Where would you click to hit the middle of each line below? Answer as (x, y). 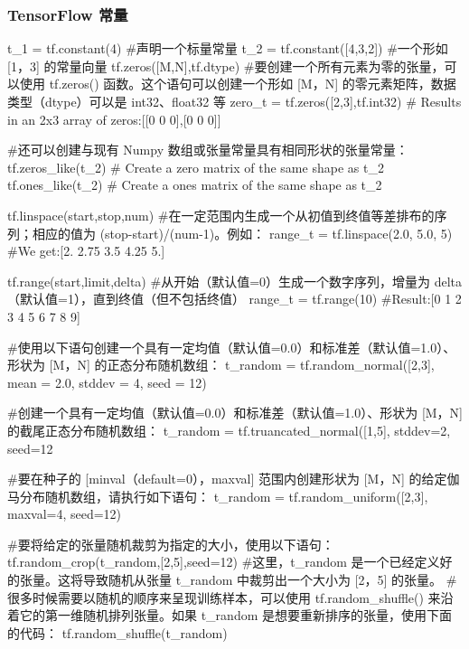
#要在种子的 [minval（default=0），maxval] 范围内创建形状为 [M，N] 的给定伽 (234, 479)
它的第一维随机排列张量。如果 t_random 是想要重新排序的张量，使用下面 (235, 615)
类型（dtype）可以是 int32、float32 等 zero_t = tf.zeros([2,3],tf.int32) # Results (234, 101)
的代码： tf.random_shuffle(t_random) (117, 632)
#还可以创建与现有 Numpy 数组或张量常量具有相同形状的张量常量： (208, 150)
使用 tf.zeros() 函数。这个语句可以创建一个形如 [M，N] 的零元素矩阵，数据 (238, 84)
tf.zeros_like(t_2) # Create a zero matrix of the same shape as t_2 (196, 167)
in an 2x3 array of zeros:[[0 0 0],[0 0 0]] (114, 119)
